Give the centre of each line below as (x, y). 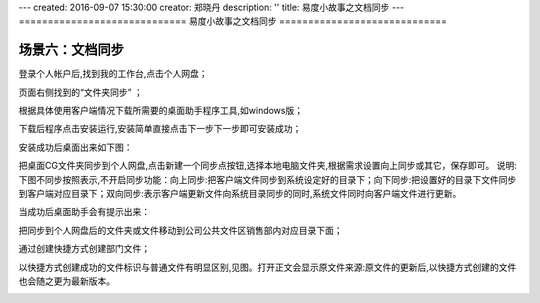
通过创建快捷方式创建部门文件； (84, 249)
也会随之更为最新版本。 (66, 281)
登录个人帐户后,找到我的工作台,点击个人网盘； (113, 74)
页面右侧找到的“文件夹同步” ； (81, 92)
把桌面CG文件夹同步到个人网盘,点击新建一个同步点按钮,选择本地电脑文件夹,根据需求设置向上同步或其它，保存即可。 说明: (267, 166)
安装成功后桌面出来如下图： (75, 147)
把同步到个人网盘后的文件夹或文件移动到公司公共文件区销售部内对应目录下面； (180, 230)
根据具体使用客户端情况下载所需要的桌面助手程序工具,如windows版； (161, 111)
